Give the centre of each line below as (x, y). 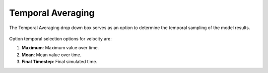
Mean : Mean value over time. (52, 55)
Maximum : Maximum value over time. (60, 48)
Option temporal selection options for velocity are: (60, 38)
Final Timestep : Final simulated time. (60, 62)
